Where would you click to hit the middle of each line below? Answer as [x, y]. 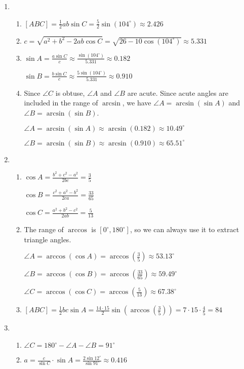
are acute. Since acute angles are [178, 93]
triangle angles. [48, 239]
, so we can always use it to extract [185, 229]
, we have [137, 103]
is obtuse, [70, 93]
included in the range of [61, 103]
